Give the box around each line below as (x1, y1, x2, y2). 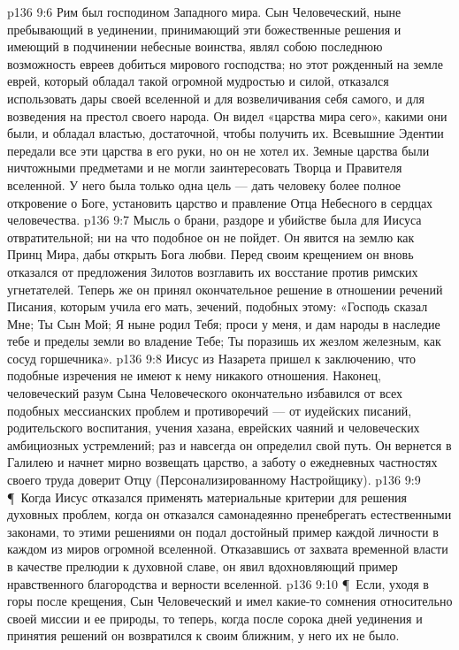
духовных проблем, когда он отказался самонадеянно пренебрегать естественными (7, 505, 452, 524)
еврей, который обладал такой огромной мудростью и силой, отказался (7, 72, 389, 90)
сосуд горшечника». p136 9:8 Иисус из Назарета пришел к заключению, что (7, 348, 416, 367)
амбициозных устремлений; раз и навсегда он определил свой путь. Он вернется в (7, 435, 452, 454)
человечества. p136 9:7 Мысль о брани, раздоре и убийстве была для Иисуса (7, 210, 422, 229)
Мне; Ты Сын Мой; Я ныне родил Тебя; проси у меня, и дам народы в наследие (7, 314, 440, 333)
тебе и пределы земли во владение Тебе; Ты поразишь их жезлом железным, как (7, 332, 441, 350)
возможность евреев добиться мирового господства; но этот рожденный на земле (7, 54, 444, 73)
